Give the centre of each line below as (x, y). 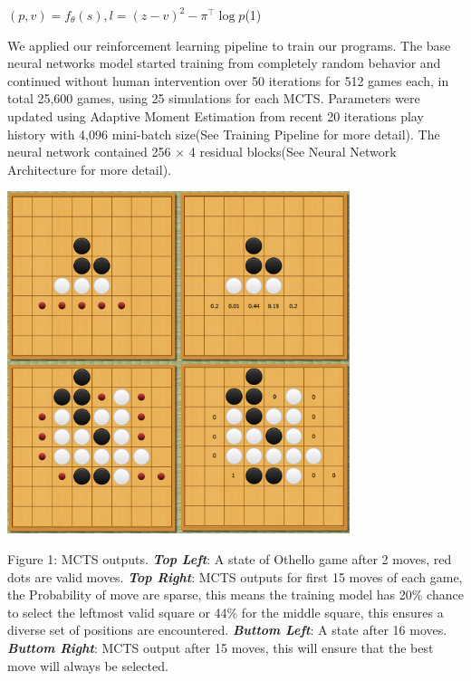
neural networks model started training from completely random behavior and (224, 63)
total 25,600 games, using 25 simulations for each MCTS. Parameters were (214, 98)
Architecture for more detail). (89, 169)
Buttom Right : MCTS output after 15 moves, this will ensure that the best (221, 647)
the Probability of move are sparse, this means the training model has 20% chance (235, 595)
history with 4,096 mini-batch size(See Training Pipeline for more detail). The (224, 134)
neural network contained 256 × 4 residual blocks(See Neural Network (202, 152)
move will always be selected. (88, 665)
